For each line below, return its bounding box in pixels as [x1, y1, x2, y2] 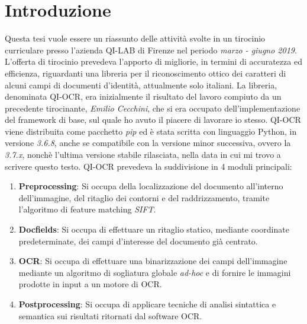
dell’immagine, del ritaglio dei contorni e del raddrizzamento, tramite [18, 191, 270, 204]
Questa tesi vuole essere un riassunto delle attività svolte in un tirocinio [5, 32, 266, 45]
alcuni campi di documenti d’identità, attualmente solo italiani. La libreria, [5, 78, 277, 91]
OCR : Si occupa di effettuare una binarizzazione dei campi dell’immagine [18, 255, 287, 267]
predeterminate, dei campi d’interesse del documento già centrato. [18, 234, 258, 247]
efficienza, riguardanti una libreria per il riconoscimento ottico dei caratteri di [5, 66, 286, 79]
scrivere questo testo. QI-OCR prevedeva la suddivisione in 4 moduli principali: [5, 160, 292, 172]
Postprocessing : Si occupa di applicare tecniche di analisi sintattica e [18, 298, 276, 310]
